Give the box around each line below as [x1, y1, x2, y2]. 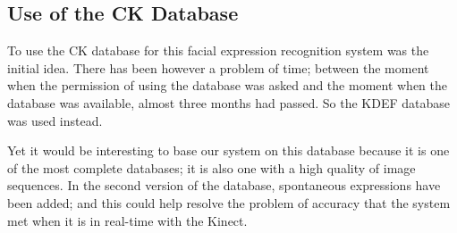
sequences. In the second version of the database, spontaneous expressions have [7, 176, 441, 195]
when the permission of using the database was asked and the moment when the [7, 76, 448, 95]
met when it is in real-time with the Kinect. [7, 211, 248, 229]
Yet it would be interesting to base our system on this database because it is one [7, 141, 450, 160]
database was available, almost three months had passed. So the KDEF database [7, 93, 451, 112]
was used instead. [7, 111, 103, 129]
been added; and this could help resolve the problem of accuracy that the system [7, 193, 451, 212]
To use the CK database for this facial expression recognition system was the [7, 41, 429, 60]
